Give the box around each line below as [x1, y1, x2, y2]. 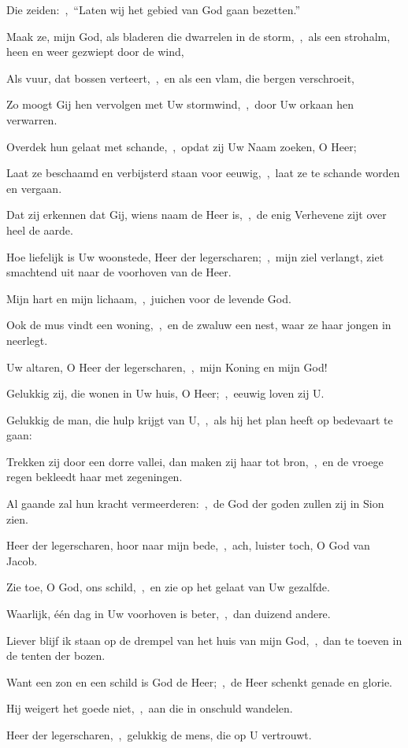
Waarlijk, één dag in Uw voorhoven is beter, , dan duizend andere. [6, 605, 331, 622]
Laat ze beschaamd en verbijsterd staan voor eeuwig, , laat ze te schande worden [6, 165, 400, 181]
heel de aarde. [6, 221, 73, 238]
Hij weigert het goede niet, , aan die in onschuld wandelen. [6, 700, 293, 717]
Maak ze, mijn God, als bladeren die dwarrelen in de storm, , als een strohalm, [6, 28, 391, 44]
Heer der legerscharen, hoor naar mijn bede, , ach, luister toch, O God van [6, 537, 370, 554]
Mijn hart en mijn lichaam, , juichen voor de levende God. [6, 290, 291, 306]
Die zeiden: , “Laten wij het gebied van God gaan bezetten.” [6, 2, 301, 17]
